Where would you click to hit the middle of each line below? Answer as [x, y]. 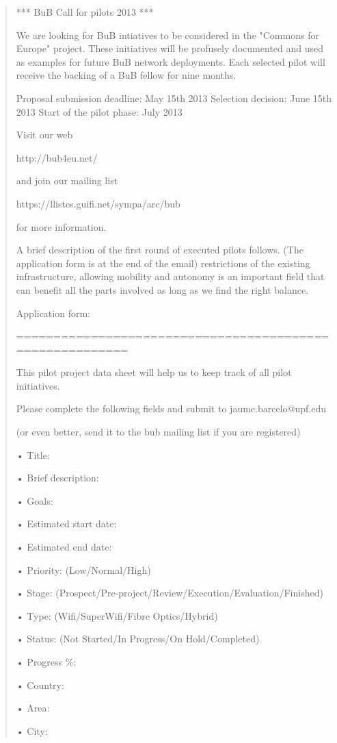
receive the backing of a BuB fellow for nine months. [126, 75]
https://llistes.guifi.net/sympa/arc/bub [98, 203]
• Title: [33, 454]
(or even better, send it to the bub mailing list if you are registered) [158, 432]
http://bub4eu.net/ [57, 157]
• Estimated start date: [66, 524]
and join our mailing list [67, 180]
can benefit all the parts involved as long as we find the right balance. [162, 289]
